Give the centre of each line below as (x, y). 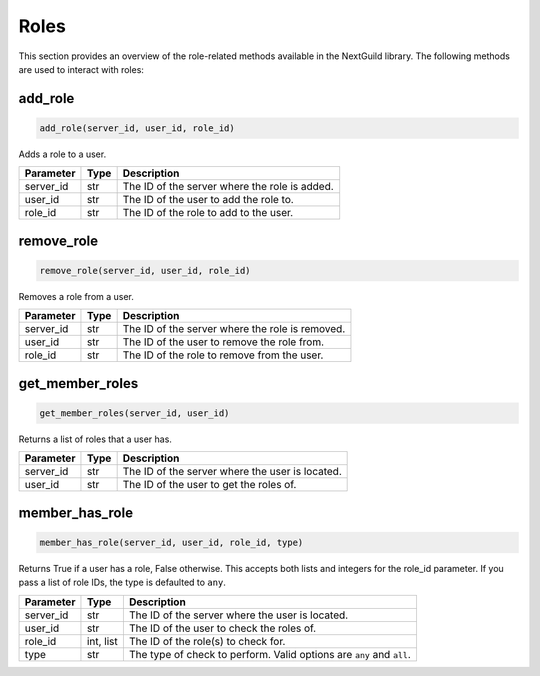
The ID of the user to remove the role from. (223, 342)
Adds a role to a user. (62, 154)
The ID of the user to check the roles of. (222, 628)
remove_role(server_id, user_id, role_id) (145, 270)
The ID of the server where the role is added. (228, 187)
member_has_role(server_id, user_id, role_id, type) (171, 542)
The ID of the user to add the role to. (208, 200)
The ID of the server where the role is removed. (234, 329)
